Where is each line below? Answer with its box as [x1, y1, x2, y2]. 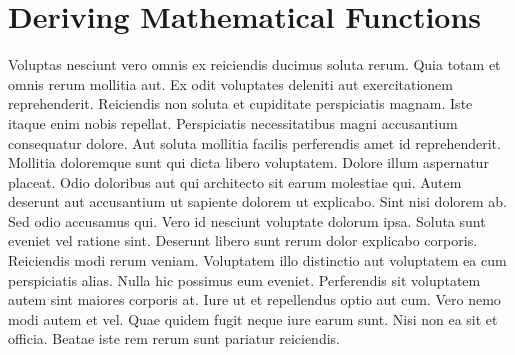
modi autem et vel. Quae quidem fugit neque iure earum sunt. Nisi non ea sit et [8, 308, 498, 329]
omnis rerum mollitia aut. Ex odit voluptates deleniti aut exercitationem [8, 73, 453, 94]
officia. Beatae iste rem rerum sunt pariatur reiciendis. [8, 328, 340, 349]
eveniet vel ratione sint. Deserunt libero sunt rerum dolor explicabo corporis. [8, 230, 478, 251]
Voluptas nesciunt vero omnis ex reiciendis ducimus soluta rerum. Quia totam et [8, 54, 501, 75]
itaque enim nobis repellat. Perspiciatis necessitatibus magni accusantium [8, 112, 458, 133]
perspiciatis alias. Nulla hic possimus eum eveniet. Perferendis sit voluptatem [8, 269, 481, 290]
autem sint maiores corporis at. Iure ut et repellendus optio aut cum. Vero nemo [8, 289, 501, 310]
